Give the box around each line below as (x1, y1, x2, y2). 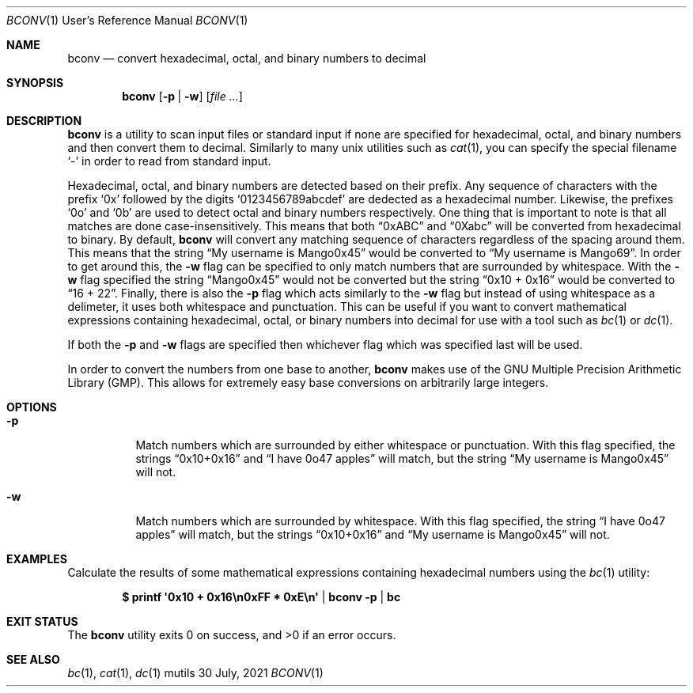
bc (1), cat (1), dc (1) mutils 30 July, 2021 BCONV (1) (67, 666, 324, 680)
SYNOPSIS (6, 76, 64, 89)
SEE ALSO (6, 653, 60, 666)
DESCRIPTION (6, 114, 82, 127)
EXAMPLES (6, 552, 67, 566)
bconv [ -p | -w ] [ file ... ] (122, 89, 243, 103)
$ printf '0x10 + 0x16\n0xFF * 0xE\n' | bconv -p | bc (122, 590, 401, 604)
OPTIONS (6, 400, 57, 414)
